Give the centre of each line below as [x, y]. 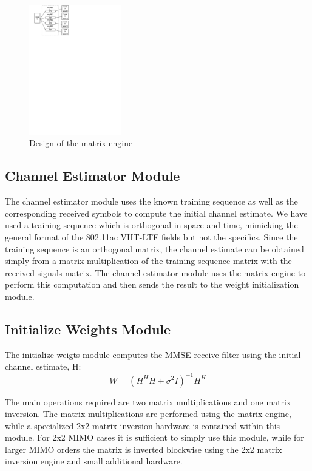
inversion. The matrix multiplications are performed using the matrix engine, [148, 414]
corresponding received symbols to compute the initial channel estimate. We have [156, 213]
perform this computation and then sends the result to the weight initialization [152, 284]
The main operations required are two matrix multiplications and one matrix [148, 402]
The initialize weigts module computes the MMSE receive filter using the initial [153, 354]
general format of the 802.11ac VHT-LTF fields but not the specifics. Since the [151, 237]
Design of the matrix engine [81, 143]
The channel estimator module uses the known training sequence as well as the [151, 201]
